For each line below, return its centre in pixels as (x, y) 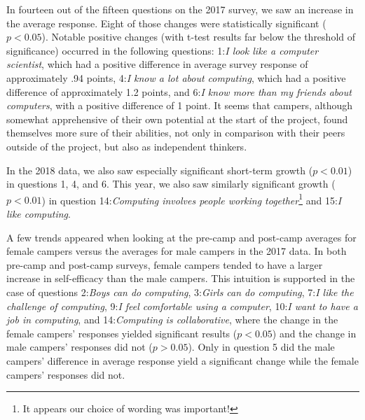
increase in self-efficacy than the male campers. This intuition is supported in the (181, 278)
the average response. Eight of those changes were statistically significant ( (166, 23)
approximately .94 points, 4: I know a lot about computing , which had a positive (176, 77)
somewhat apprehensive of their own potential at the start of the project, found (177, 119)
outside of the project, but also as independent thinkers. (127, 146)
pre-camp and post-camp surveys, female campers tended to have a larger (165, 264)
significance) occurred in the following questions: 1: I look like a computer (163, 50)
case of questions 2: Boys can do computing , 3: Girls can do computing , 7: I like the (180, 292)
